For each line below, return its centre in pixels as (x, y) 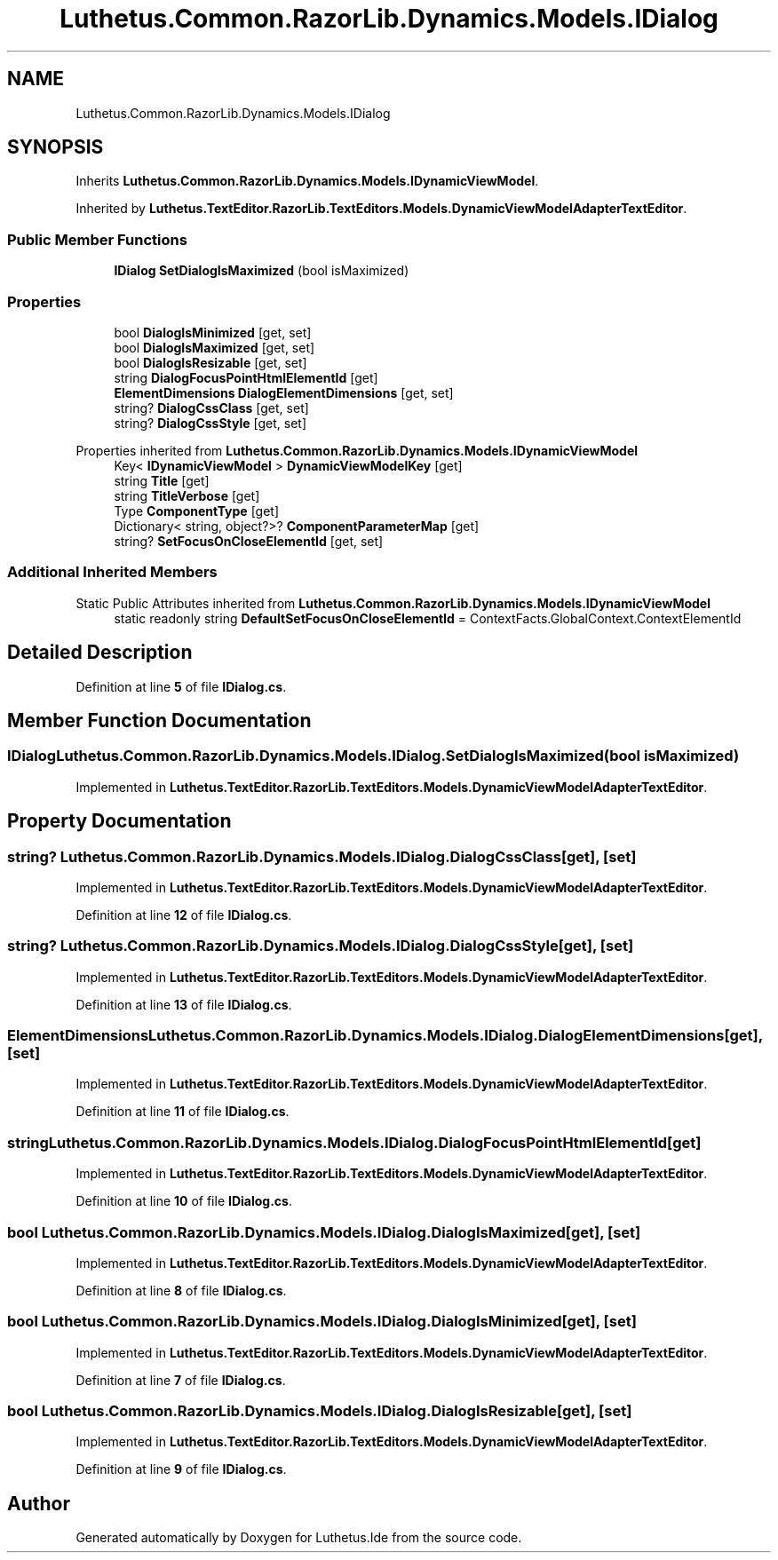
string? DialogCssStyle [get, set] (210, 423)
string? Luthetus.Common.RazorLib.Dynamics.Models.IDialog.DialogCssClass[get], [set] (322, 856)
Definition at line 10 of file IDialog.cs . (184, 1201)
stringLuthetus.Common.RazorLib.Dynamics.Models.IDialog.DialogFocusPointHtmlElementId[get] (354, 1142)
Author (39, 1503)
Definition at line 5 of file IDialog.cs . (181, 686)
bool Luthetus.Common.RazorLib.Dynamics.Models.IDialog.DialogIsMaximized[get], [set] (324, 1232)
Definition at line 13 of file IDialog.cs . (184, 1004)
